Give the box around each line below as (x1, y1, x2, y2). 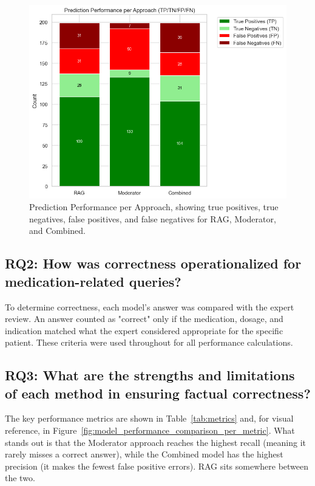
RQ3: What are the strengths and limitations (5, 366, 295, 385)
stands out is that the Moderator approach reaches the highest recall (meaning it (5, 436, 307, 448)
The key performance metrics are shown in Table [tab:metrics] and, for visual (5, 412, 294, 425)
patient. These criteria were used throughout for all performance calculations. (5, 336, 293, 349)
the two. (5, 471, 35, 484)
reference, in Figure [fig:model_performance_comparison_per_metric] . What (5, 424, 295, 437)
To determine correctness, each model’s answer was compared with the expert (5, 300, 294, 313)
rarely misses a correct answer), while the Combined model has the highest (5, 448, 283, 460)
